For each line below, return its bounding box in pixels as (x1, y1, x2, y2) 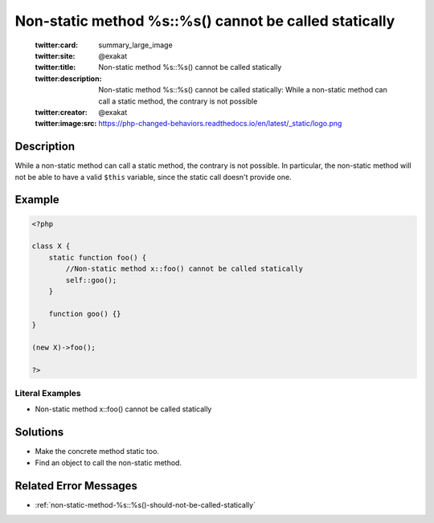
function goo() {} (48, 309, 121, 318)
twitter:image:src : (35, 119, 97, 129)
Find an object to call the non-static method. (35, 458, 182, 468)
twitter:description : (35, 73, 102, 84)
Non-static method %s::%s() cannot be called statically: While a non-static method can (98, 85, 387, 95)
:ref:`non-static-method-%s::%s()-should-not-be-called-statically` (35, 500, 256, 509)
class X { (31, 242, 71, 251)
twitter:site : (35, 51, 76, 60)
